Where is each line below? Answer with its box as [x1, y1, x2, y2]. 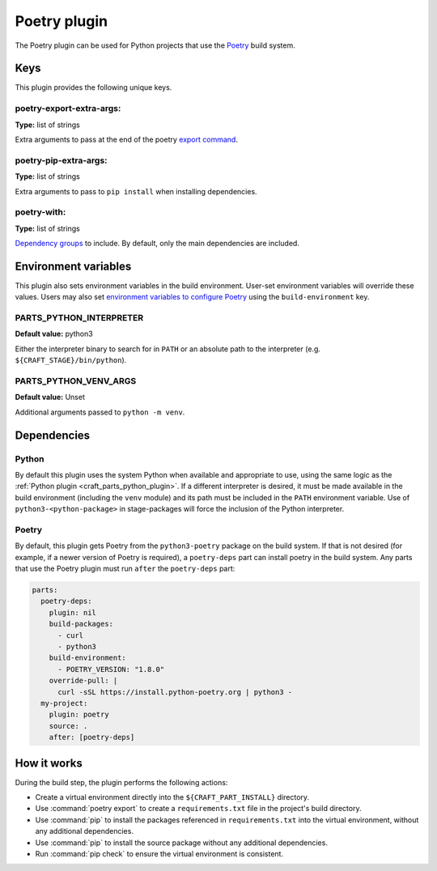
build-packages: [49, 619, 113, 629]
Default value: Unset [15, 393, 85, 402]
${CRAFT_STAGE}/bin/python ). [15, 355, 127, 365]
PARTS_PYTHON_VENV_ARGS [15, 376, 137, 387]
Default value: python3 [15, 329, 93, 339]
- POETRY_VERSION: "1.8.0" [57, 665, 165, 673]
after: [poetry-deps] [49, 733, 135, 742]
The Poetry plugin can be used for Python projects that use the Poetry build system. [15, 40, 295, 50]
